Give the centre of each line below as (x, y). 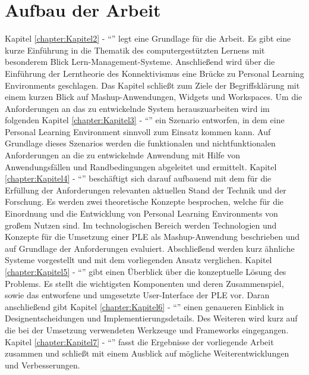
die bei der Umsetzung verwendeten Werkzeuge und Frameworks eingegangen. (147, 329)
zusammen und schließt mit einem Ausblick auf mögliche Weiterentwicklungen (147, 353)
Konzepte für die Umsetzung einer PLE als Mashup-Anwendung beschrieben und (152, 237)
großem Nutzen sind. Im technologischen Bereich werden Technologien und (141, 225)
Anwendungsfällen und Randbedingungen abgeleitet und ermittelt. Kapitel (141, 166)
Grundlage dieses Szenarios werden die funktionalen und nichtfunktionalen (140, 143)
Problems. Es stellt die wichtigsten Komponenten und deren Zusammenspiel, (144, 283)
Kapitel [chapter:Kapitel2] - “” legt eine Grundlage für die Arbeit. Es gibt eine (148, 38)
